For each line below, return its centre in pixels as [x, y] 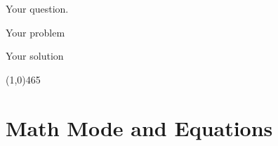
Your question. [37, 8]
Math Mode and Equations [139, 127]
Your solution [35, 56]
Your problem [35, 32]
